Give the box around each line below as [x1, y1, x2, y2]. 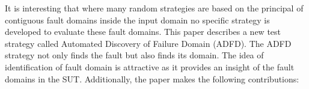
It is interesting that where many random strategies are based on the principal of [5, 2, 304, 14]
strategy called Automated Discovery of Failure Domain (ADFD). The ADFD [5, 37, 292, 49]
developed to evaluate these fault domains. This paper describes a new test [5, 25, 281, 38]
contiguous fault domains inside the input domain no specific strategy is [5, 13, 270, 26]
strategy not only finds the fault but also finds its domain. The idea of [5, 49, 264, 61]
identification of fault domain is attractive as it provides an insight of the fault [5, 60, 295, 73]
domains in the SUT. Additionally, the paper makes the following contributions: [5, 72, 299, 85]
